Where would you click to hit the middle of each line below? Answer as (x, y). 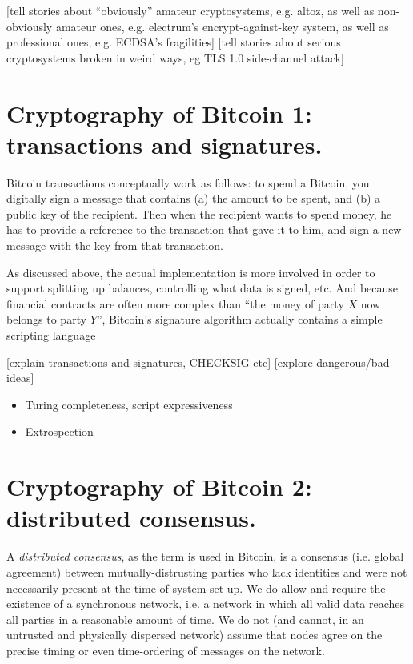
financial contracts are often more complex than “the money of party (175, 303)
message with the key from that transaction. (115, 245)
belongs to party (47, 319)
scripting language (51, 335)
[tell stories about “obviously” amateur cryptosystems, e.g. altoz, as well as (190, 10)
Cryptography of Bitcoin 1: (159, 113)
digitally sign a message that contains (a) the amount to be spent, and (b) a (194, 198)
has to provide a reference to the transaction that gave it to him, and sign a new (204, 229)
